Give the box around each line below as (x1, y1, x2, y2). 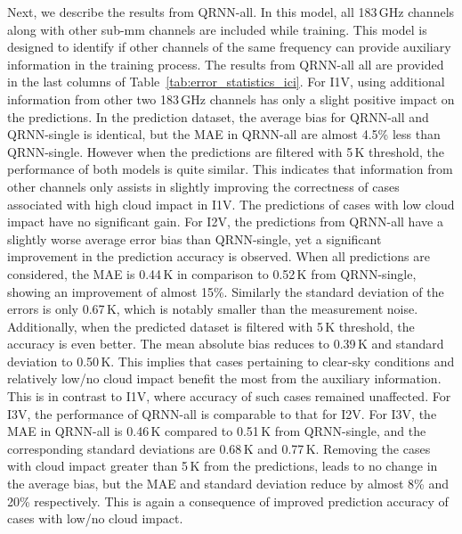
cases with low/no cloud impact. (7, 509, 183, 528)
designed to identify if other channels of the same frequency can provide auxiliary (7, 37, 451, 56)
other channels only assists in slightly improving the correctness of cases (7, 177, 400, 195)
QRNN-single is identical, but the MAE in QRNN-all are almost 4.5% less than (7, 125, 441, 144)
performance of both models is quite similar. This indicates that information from (7, 160, 453, 178)
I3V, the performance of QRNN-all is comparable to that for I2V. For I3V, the (7, 404, 437, 423)
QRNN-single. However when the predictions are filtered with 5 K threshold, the (7, 142, 445, 160)
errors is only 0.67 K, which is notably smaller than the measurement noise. (7, 300, 418, 318)
